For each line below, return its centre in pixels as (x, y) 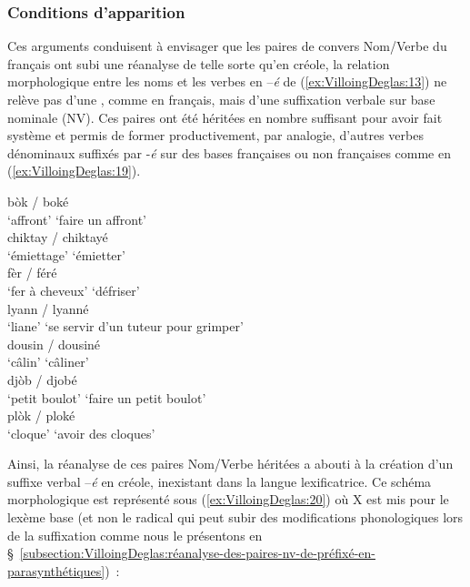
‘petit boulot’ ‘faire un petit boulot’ (107, 397)
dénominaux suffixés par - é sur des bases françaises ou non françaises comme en (229, 152)
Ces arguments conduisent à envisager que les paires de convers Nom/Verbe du (227, 46)
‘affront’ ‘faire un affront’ (77, 219)
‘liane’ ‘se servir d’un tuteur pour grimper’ (125, 326)
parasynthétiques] (56, 570)
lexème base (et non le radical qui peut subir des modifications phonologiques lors (235, 517)
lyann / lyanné (48, 308)
